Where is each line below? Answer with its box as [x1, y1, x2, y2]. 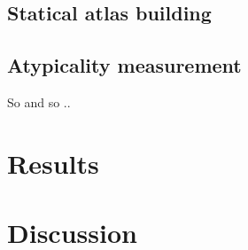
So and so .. [7, 92, 71, 111]
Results [7, 145, 99, 181]
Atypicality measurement [7, 51, 242, 79]
